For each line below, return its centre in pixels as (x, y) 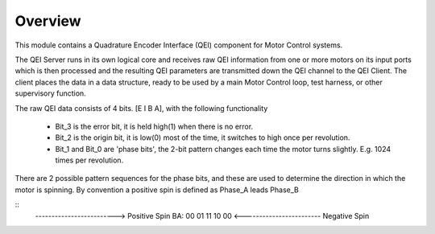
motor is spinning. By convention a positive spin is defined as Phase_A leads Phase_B (157, 190)
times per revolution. (89, 160)
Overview (48, 21)
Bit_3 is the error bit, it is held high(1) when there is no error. (154, 126)
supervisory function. (50, 93)
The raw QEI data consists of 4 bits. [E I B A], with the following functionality (141, 108)
